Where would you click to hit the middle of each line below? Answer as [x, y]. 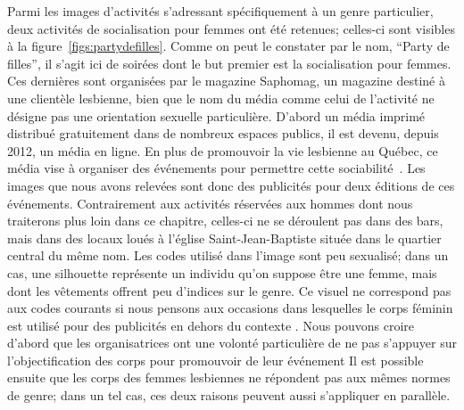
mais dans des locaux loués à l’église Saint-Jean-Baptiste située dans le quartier [224, 238]
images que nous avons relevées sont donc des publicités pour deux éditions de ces [231, 185]
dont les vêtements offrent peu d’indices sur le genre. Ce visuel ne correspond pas [229, 290]
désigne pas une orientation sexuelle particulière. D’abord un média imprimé [216, 115]
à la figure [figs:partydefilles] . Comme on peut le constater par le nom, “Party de [228, 46]
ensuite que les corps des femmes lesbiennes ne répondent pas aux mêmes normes [229, 377]
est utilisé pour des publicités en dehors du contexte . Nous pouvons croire [211, 325]
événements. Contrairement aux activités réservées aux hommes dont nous [210, 203]
